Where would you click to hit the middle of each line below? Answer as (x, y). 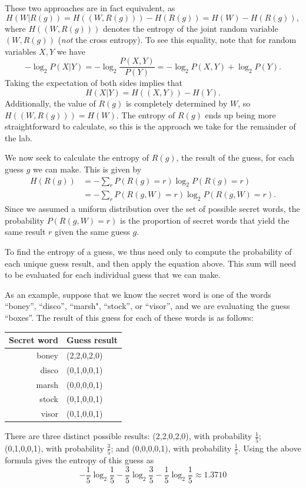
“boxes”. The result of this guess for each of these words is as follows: (129, 317)
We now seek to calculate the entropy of (77, 157)
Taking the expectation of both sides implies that (94, 83)
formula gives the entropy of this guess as (79, 460)
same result (25, 232)
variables (21, 51)
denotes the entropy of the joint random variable (190, 28)
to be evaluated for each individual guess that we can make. (113, 275)
